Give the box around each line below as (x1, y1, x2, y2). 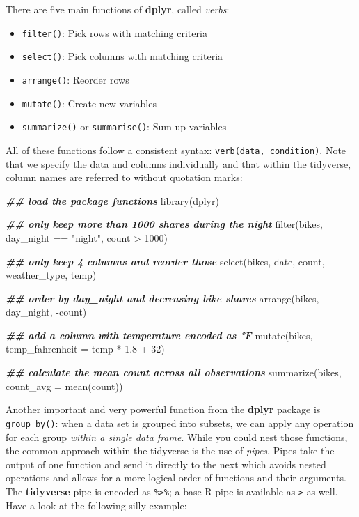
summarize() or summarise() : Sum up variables (22, 119, 227, 134)
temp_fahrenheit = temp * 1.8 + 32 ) (6, 341, 165, 356)
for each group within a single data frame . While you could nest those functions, (6, 429, 348, 444)
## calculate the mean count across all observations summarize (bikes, (6, 365, 342, 380)
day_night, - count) (6, 304, 87, 319)
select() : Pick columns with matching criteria (22, 49, 223, 63)
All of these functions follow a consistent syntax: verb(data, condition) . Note (6, 142, 346, 157)
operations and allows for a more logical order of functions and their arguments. (6, 470, 346, 485)
